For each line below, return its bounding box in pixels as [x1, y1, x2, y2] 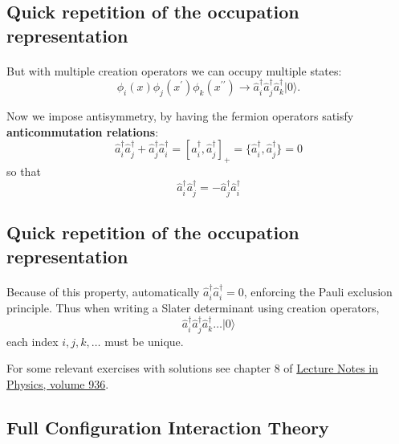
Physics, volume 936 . [6, 375, 109, 392]
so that [6, 162, 41, 179]
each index [6, 332, 59, 349]
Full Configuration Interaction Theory [6, 414, 329, 439]
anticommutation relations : [6, 123, 159, 140]
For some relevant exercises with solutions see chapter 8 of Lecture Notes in [6, 360, 379, 377]
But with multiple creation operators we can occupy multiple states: [6, 62, 342, 79]
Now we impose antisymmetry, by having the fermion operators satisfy [6, 107, 354, 124]
